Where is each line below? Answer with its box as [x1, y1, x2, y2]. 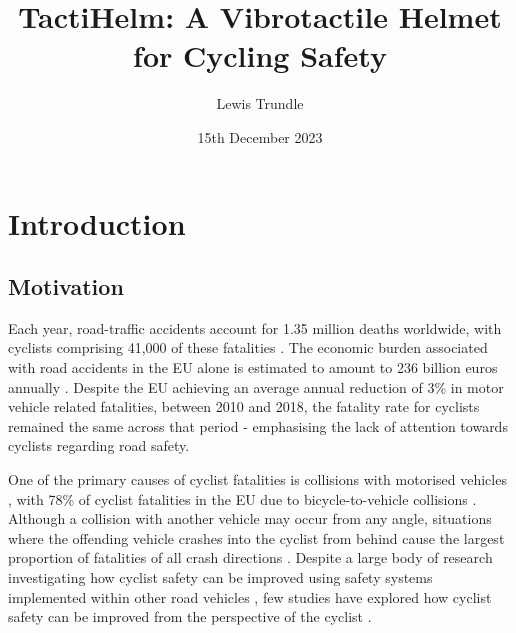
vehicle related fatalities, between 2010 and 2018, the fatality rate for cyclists [8, 396, 480, 417]
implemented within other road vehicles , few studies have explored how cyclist [8, 586, 492, 607]
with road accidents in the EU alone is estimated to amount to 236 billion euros [8, 357, 498, 378]
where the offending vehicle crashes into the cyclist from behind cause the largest [8, 527, 505, 548]
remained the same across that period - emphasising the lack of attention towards [8, 415, 508, 436]
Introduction [8, 202, 186, 243]
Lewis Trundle [216, 93, 304, 114]
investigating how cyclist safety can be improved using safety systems [8, 567, 433, 588]
